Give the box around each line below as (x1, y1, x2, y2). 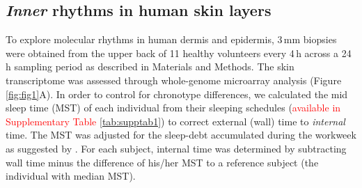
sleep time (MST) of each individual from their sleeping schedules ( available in (6, 100, 341, 115)
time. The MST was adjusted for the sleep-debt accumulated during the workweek (6, 127, 356, 142)
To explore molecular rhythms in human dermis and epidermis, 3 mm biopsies (6, 32, 337, 47)
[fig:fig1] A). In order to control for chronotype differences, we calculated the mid (6, 86, 348, 101)
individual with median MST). (6, 169, 136, 183)
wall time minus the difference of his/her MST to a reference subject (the (6, 155, 319, 169)
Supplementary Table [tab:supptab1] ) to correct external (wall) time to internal (6, 113, 345, 128)
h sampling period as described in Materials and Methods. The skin (6, 59, 294, 74)
